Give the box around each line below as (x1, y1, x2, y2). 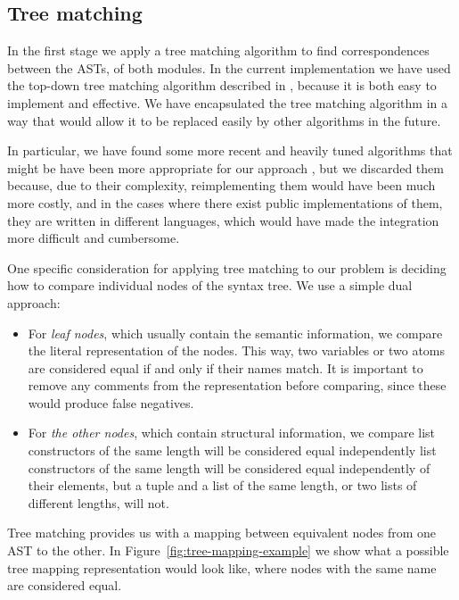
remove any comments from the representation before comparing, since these (28, 376, 447, 395)
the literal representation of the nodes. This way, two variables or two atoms (28, 341, 446, 360)
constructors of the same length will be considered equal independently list (28, 441, 437, 460)
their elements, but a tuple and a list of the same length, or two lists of (28, 476, 417, 495)
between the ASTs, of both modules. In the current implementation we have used (7, 58, 451, 77)
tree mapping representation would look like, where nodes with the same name (7, 558, 437, 577)
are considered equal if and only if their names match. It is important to (28, 358, 423, 377)
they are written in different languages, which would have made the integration (7, 211, 439, 229)
